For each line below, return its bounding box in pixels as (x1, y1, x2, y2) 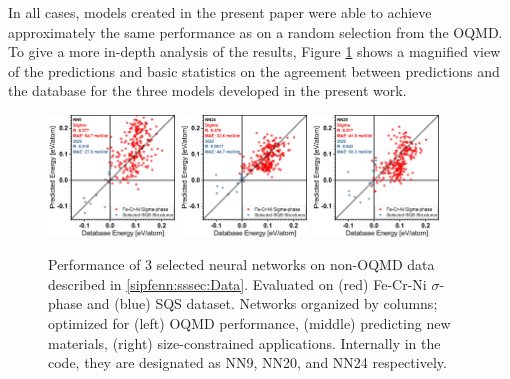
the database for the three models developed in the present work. (8, 80, 407, 101)
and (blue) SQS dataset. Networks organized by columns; (86, 293, 438, 314)
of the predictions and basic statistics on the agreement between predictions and (8, 60, 500, 81)
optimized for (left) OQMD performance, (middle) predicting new (48, 312, 451, 333)
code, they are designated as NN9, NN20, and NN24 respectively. (48, 352, 447, 373)
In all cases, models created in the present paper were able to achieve (8, 2, 432, 22)
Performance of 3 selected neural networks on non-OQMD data (48, 254, 435, 275)
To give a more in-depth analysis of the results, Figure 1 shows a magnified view (8, 41, 501, 62)
